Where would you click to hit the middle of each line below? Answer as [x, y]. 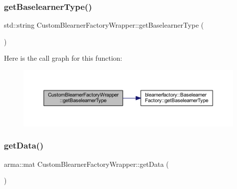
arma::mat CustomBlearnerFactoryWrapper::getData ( [86, 164]
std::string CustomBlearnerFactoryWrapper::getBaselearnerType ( [104, 25]
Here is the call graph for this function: [63, 58]
